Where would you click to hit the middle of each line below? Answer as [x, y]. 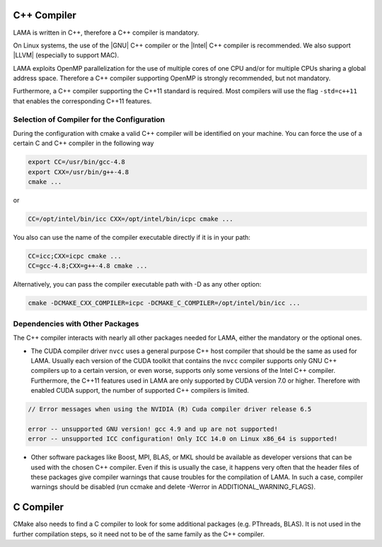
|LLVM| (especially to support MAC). [66, 55]
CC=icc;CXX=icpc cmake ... [75, 256]
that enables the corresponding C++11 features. [82, 101]
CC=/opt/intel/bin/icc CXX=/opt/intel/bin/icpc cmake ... [131, 219]
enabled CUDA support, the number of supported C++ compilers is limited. [140, 391]
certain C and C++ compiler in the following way [83, 143]
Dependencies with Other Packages [76, 323]
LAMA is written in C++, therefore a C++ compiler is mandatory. [106, 33]
